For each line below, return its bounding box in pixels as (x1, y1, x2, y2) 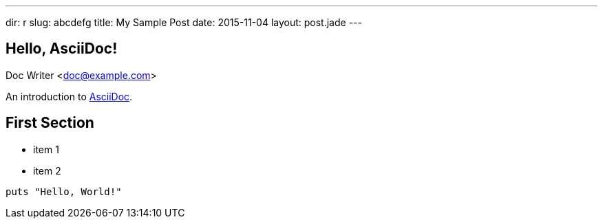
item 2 (33, 164, 61, 177)
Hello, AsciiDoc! (6, 40, 118, 58)
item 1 (33, 143, 59, 155)
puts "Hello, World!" (6, 186, 122, 197)
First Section (6, 114, 94, 132)
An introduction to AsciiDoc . (6, 90, 133, 102)
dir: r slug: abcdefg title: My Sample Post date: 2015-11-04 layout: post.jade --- (6, 16, 362, 28)
